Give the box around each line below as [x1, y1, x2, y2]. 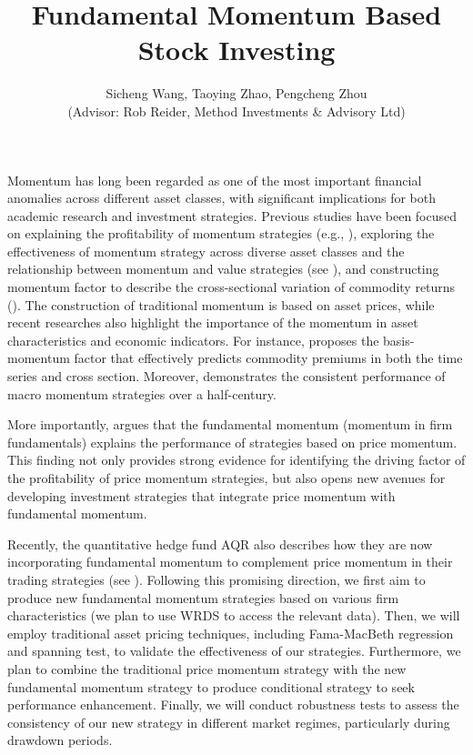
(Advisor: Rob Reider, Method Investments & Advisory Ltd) [67, 101, 406, 120]
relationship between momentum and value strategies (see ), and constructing [7, 259, 439, 278]
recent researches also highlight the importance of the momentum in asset [7, 313, 418, 332]
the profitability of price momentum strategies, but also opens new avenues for [7, 468, 446, 487]
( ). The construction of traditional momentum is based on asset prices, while [7, 295, 435, 314]
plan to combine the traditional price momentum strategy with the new [7, 659, 407, 678]
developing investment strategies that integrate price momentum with [7, 486, 396, 505]
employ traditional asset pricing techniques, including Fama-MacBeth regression [7, 623, 454, 642]
